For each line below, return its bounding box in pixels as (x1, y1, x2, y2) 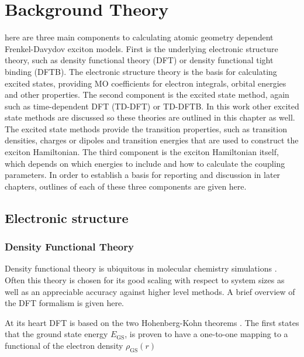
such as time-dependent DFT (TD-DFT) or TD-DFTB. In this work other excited (5, 99, 299, 112)
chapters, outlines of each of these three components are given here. (5, 180, 247, 192)
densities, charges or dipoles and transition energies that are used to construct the (5, 134, 299, 146)
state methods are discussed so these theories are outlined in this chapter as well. (5, 111, 295, 123)
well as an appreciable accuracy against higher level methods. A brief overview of (5, 285, 295, 297)
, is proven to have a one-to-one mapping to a (125, 328, 288, 340)
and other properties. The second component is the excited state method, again (5, 88, 289, 101)
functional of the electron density (5, 339, 123, 351)
